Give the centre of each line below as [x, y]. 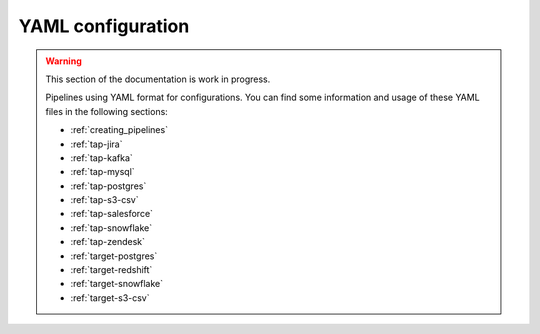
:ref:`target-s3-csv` [110, 297]
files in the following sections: [107, 111]
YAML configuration [104, 26]
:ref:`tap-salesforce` [112, 214]
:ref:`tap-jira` [96, 144]
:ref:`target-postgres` [114, 256]
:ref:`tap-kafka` [102, 157]
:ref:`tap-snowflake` [111, 227]
